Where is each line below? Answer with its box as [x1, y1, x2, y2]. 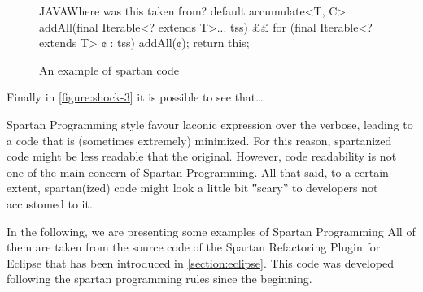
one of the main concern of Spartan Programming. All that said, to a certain [7, 163, 389, 180]
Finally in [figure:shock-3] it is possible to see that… [7, 88, 264, 105]
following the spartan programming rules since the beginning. [7, 270, 312, 287]
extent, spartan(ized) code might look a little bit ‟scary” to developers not [7, 179, 378, 196]
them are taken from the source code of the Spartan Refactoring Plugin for [7, 238, 381, 255]
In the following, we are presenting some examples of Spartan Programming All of [7, 222, 416, 239]
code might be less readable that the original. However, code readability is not [7, 148, 397, 165]
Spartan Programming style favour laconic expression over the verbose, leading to [7, 115, 413, 132]
